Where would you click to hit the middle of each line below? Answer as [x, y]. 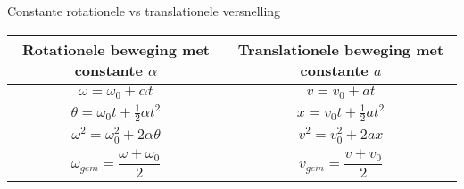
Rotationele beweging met [116, 49]
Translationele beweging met [341, 49]
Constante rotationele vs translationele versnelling [144, 11]
